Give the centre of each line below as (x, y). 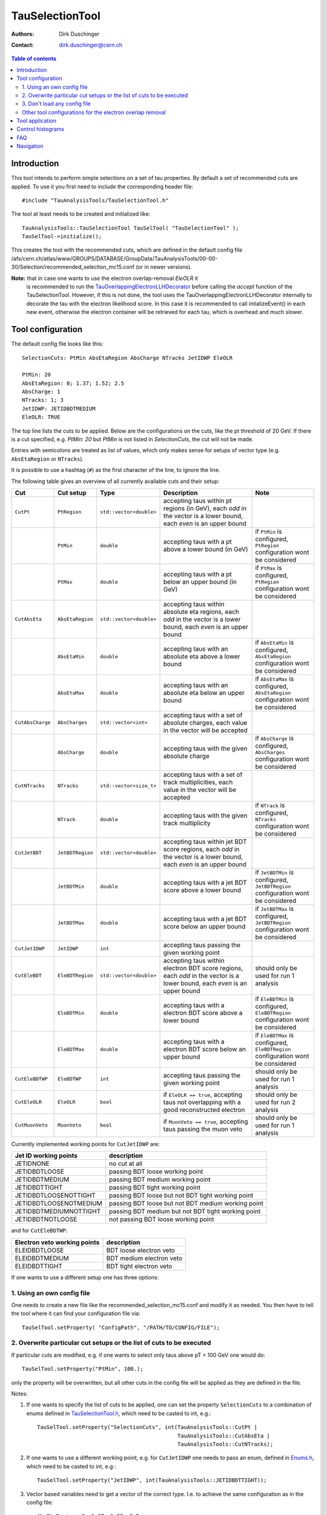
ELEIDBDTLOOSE (39, 1250)
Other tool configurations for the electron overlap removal (94, 112)
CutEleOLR (28, 1102)
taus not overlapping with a (202, 1102)
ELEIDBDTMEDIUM (42, 1258)
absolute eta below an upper (204, 693)
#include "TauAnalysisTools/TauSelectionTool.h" (95, 200)
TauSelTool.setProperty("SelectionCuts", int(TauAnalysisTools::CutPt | (147, 1427)
